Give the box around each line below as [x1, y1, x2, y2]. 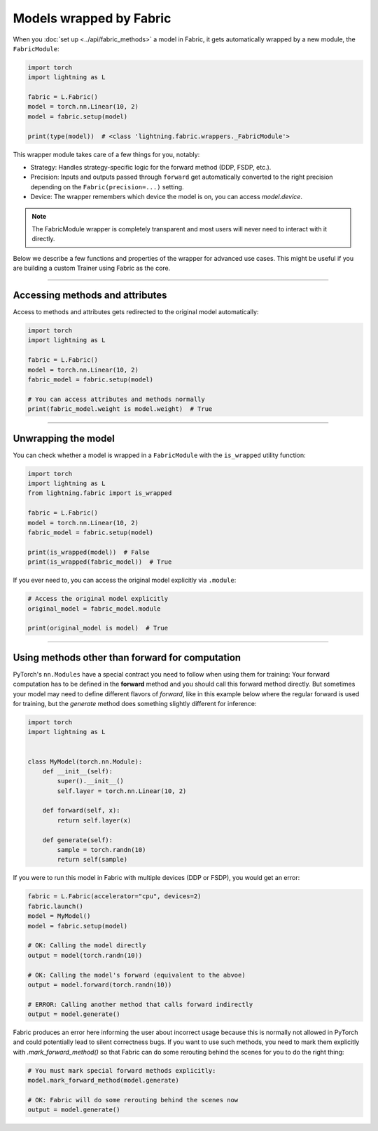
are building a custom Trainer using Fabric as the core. [13, 264, 171, 273]
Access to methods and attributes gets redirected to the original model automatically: [13, 308, 259, 316]
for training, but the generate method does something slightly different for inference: [13, 699, 257, 707]
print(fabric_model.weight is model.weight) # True [27, 405, 213, 413]
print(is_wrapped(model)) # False [27, 548, 150, 556]
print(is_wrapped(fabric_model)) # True [27, 558, 172, 566]
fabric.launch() [27, 902, 84, 910]
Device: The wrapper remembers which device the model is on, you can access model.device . [30, 193, 302, 201]
